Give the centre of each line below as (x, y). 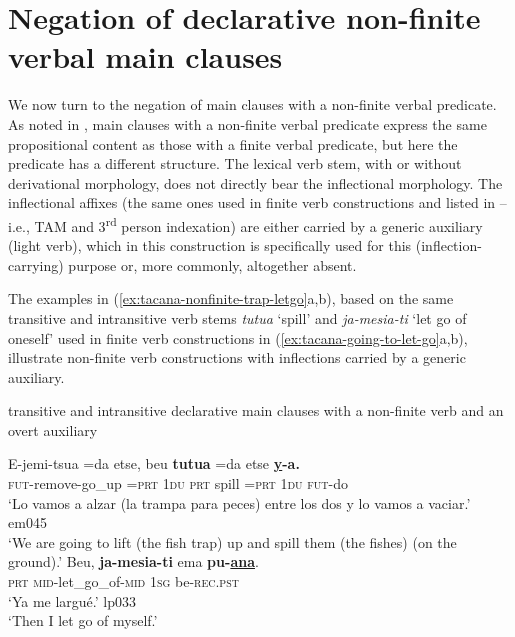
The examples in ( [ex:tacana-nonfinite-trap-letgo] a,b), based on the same (231, 298)
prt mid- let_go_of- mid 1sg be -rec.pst (123, 581)
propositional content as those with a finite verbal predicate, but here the (233, 143)
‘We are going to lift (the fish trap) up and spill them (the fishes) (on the (232, 541)
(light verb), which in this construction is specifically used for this (210, 245)
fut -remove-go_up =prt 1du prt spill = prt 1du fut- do (178, 483)
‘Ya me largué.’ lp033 (72, 600)
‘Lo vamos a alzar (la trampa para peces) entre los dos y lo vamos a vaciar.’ (239, 502)
